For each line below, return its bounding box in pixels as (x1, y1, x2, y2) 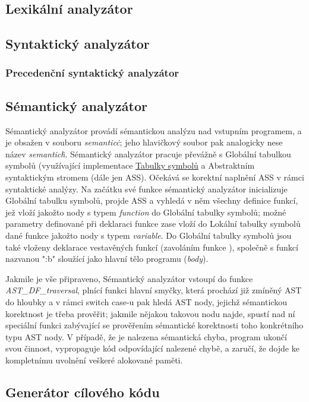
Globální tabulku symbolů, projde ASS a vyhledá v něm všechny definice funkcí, (5, 194, 298, 207)
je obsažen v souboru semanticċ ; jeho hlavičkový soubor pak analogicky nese (5, 136, 283, 148)
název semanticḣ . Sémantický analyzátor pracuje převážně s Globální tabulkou (5, 147, 291, 160)
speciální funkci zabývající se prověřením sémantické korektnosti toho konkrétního (5, 319, 304, 331)
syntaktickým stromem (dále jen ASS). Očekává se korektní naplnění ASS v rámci (5, 170, 304, 183)
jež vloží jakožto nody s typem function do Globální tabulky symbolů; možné (5, 205, 286, 218)
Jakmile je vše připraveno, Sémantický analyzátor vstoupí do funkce (5, 272, 253, 284)
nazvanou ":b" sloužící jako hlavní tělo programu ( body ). (5, 252, 209, 265)
